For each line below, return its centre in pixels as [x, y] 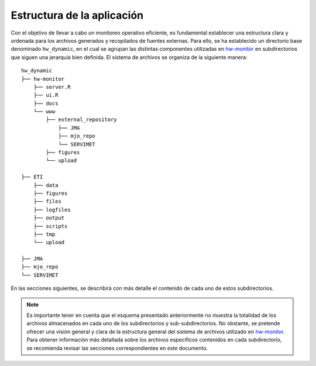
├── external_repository [81, 120]
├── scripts [50, 226]
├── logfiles [52, 210]
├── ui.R [46, 95]
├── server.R [52, 87]
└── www [44, 112]
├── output [49, 218]
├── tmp [44, 234]
